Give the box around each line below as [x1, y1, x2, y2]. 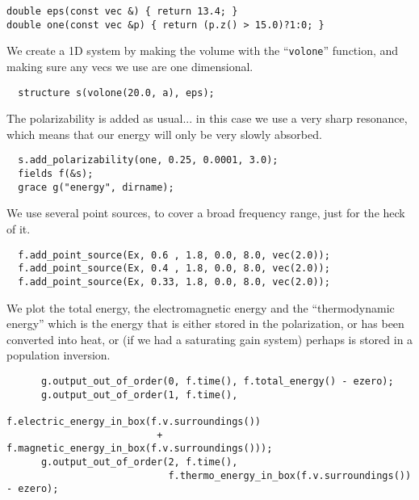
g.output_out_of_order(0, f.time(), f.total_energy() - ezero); [40, 375, 394, 387]
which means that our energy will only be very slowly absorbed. [6, 125, 322, 142]
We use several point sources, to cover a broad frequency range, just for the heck [6, 204, 405, 221]
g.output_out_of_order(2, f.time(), [40, 456, 238, 468]
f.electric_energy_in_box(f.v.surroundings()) [6, 415, 261, 427]
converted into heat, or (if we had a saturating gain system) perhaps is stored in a [6, 330, 413, 347]
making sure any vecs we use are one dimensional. [6, 57, 253, 74]
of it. [6, 220, 31, 237]
